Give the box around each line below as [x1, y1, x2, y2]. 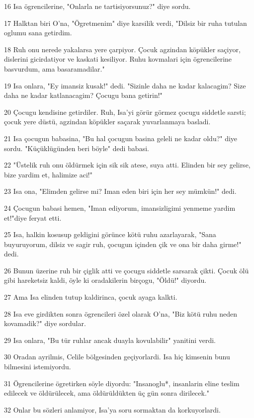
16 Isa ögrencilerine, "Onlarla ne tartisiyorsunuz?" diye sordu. [4, 1, 191, 11]
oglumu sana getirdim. [4, 27, 72, 38]
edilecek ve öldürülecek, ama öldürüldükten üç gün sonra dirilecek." [4, 388, 210, 398]
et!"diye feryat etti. [4, 212, 62, 223]
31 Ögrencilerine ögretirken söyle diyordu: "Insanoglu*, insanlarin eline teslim [4, 378, 240, 388]
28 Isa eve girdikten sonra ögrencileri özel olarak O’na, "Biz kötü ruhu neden [4, 308, 237, 319]
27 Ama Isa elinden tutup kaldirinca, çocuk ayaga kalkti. [4, 292, 177, 302]
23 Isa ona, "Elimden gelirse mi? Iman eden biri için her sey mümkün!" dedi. [4, 186, 237, 196]
